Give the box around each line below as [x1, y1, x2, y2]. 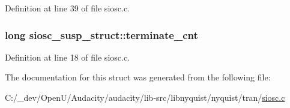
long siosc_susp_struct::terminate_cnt [5, 27, 198, 42]
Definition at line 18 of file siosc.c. [5, 50, 130, 63]
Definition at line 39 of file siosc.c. [5, 2, 130, 14]
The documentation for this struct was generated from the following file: [5, 71, 271, 83]
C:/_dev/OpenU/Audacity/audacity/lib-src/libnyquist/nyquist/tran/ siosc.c [5, 91, 285, 103]
